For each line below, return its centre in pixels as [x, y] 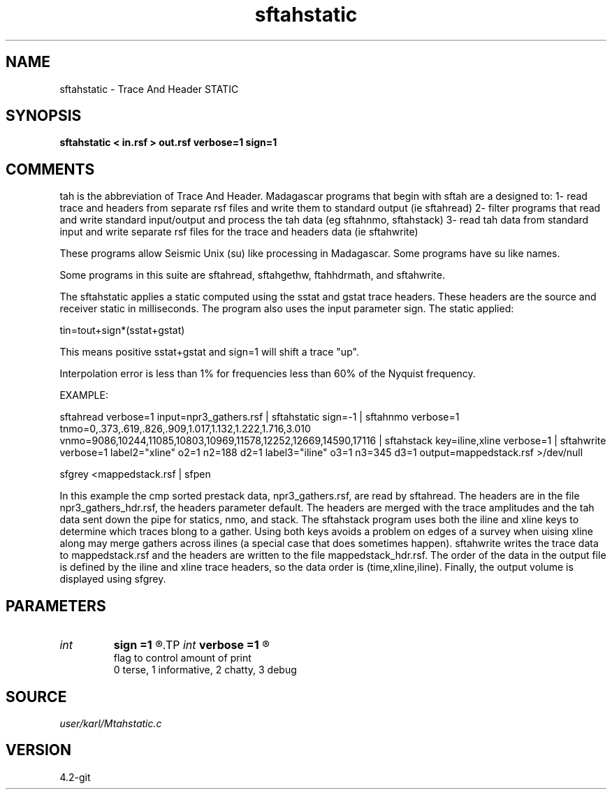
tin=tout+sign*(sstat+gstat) [122, 330]
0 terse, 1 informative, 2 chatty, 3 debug [205, 670]
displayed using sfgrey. [113, 579]
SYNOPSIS [44, 116]
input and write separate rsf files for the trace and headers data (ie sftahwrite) [239, 232]
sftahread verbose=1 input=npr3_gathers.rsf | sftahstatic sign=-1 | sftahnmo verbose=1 [260, 417]
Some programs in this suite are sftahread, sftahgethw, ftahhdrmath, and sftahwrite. [252, 275]
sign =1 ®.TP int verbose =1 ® [191, 645]
